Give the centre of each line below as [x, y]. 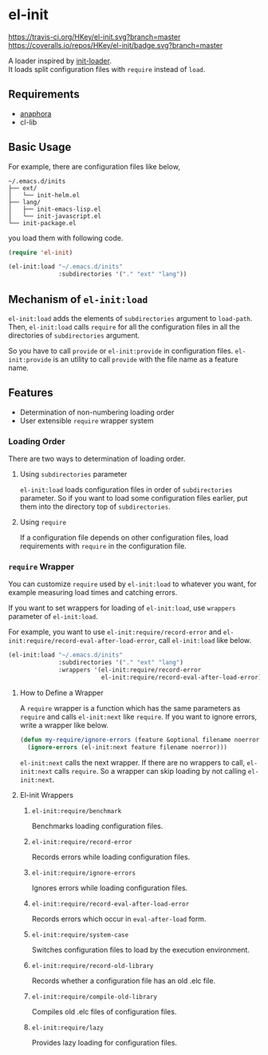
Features [31, 393]
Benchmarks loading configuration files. [97, 826]
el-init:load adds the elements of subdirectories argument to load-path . [130, 318]
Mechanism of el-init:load [78, 299]
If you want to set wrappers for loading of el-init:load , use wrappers [122, 608]
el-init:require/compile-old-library [95, 997]
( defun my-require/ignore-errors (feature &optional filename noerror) [141, 740]
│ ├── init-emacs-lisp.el [55, 209]
